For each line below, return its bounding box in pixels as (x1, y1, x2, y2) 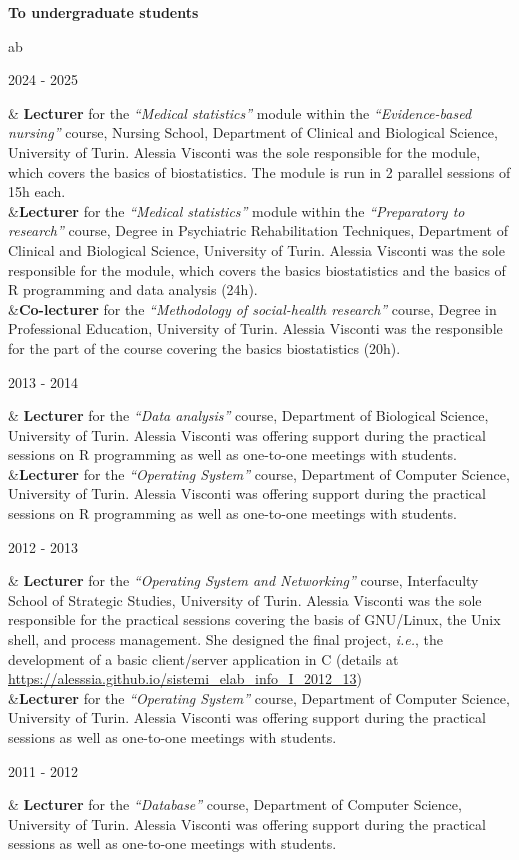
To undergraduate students (8, 2, 199, 22)
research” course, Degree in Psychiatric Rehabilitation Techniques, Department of (8, 220, 508, 241)
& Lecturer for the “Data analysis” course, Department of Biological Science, (8, 405, 489, 426)
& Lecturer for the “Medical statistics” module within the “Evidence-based (8, 102, 472, 123)
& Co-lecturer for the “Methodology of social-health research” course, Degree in (8, 298, 497, 319)
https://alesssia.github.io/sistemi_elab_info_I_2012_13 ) (8, 668, 362, 689)
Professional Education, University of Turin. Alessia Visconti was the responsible (8, 318, 503, 339)
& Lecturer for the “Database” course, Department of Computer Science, (8, 794, 462, 815)
